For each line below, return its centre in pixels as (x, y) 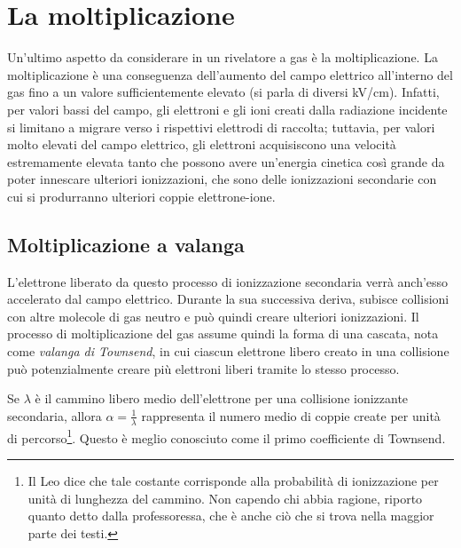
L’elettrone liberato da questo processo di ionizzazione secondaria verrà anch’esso (228, 281)
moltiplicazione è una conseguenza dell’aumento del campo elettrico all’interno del (230, 74)
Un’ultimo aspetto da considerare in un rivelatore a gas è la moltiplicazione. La (223, 57)
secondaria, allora (55, 415)
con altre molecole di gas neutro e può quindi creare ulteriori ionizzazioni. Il (213, 316)
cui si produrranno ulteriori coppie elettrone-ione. (141, 196)
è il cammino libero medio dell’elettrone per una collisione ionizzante (222, 398)
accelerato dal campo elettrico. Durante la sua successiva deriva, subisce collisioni (228, 299)
